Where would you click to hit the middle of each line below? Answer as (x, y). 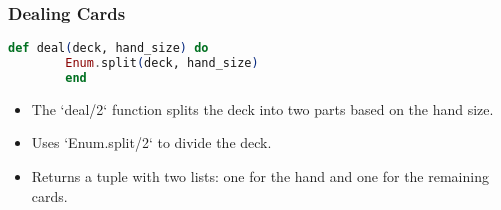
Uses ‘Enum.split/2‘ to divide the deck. (151, 142)
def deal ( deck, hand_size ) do (108, 48)
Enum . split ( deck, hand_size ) (162, 63)
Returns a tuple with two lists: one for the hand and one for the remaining (260, 176)
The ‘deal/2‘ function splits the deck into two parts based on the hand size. (262, 108)
